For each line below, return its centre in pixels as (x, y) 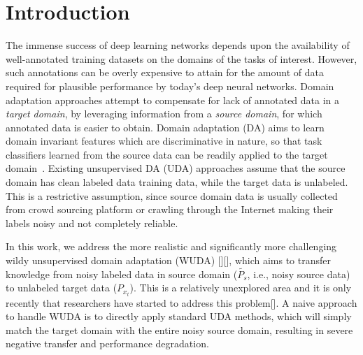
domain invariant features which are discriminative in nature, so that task (164, 141)
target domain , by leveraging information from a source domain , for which (164, 114)
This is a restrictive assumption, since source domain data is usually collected (172, 195)
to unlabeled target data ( (62, 288)
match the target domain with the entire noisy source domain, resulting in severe (179, 329)
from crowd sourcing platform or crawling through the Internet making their (170, 209)
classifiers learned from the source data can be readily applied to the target (167, 154)
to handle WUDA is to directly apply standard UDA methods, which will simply (179, 316)
